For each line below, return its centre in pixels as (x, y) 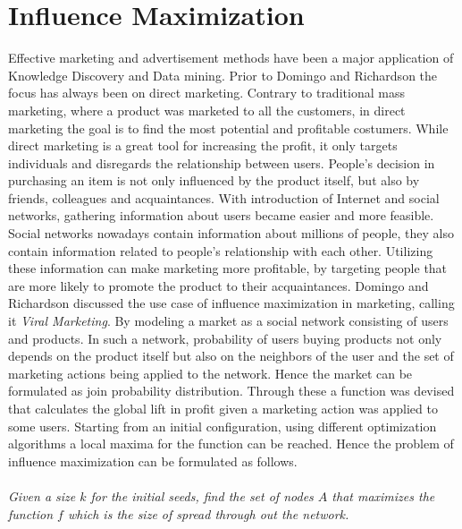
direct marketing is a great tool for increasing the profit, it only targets (203, 145)
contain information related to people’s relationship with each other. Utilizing (221, 250)
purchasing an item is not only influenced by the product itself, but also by (214, 180)
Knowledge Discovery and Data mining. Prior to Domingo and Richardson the (223, 75)
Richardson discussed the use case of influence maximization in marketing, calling (231, 303)
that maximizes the (383, 495)
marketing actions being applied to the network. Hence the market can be (210, 373)
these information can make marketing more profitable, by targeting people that (228, 268)
